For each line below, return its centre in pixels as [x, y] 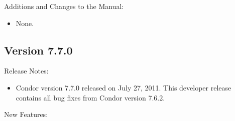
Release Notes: [26, 71]
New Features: [26, 114]
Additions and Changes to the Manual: [64, 6]
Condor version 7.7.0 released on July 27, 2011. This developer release [124, 87]
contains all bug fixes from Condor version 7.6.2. [90, 97]
